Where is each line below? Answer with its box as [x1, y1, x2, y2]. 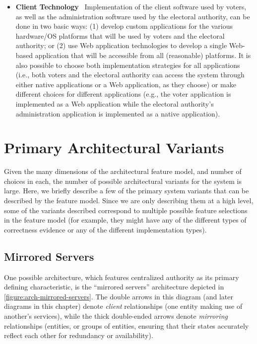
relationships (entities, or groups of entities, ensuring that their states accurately [4, 320, 249, 331]
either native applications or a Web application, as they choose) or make [15, 79, 236, 89]
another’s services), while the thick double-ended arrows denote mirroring [4, 310, 228, 321]
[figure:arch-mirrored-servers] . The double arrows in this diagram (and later [4, 291, 233, 301]
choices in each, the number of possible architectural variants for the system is [4, 175, 242, 186]
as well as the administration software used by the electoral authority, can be [15, 11, 250, 21]
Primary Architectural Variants [4, 137, 224, 158]
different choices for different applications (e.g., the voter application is [15, 89, 231, 99]
